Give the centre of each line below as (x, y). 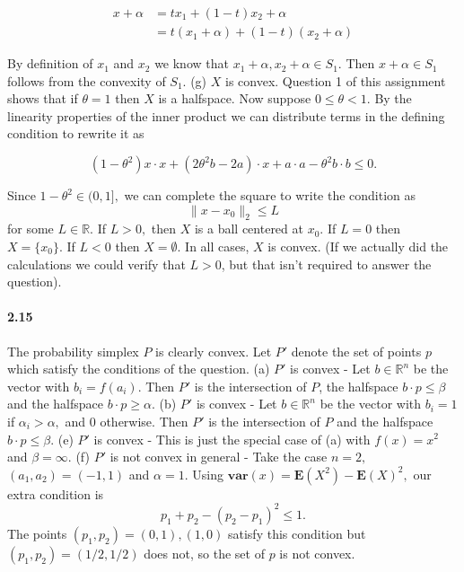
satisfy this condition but (297, 533)
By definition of (50, 63)
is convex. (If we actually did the (358, 246)
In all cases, (217, 246)
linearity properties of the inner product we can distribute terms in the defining (226, 115)
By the (393, 98)
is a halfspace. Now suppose (235, 98)
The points (37, 533)
